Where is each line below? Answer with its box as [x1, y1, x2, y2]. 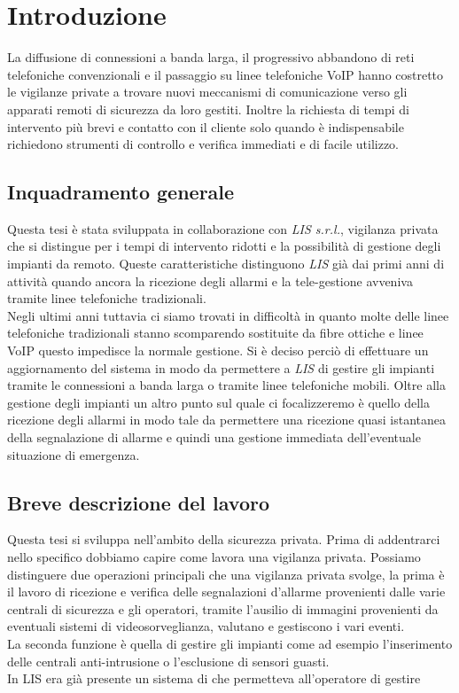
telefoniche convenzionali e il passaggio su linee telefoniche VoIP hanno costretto [7, 65, 444, 83]
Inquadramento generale [7, 178, 235, 206]
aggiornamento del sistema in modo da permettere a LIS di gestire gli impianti [7, 358, 435, 377]
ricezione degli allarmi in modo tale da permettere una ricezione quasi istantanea [7, 410, 446, 429]
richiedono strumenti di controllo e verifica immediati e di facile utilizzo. [7, 135, 400, 153]
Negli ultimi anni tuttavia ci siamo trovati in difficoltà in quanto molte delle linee [7, 306, 449, 324]
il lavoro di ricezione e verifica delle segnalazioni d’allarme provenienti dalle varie [7, 582, 446, 601]
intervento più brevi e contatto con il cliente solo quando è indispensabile [7, 117, 404, 136]
